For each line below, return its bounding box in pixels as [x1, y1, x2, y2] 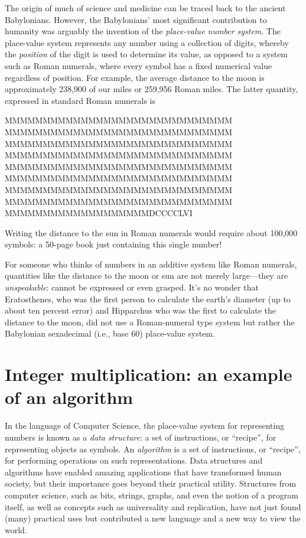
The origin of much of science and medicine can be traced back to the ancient [5, 2, 286, 14]
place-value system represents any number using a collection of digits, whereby [5, 36, 289, 48]
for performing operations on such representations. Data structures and [5, 454, 263, 467]
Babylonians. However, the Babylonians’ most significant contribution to [5, 13, 267, 25]
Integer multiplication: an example [5, 362, 292, 386]
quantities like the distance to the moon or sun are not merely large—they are [5, 269, 288, 282]
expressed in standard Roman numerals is [5, 94, 156, 106]
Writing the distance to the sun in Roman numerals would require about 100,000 [5, 226, 298, 239]
